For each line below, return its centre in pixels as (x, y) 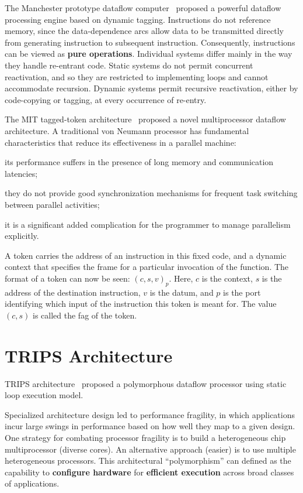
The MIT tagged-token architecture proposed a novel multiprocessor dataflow (145, 119)
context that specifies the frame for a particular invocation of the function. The (147, 267)
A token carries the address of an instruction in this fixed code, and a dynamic (146, 255)
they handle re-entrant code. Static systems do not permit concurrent (129, 65)
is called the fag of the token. (85, 315)
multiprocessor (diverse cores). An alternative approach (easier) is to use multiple (150, 449)
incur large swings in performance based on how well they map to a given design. (150, 426)
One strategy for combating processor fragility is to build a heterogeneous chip (145, 437)
